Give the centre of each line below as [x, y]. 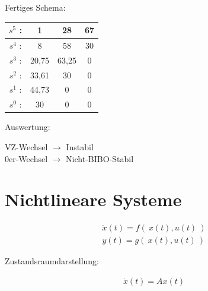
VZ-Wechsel [26, 147]
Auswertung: [28, 127]
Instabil [80, 147]
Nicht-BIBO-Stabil [100, 158]
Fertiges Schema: [35, 7]
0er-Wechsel [26, 158]
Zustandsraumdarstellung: [52, 261]
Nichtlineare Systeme [93, 199]
